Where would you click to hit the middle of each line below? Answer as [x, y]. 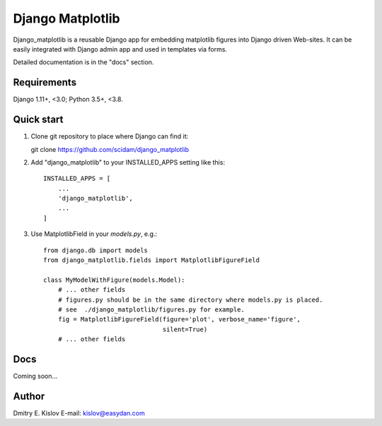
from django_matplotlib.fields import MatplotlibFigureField [151, 260]
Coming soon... [35, 376]
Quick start [38, 120]
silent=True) [185, 329]
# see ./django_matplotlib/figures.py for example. [151, 310]
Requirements [45, 82]
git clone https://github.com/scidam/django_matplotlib [110, 149]
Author [29, 396]
